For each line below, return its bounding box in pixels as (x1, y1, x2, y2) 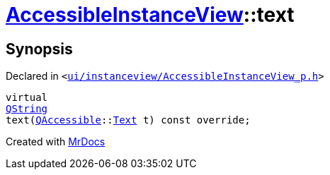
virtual (6, 92, 48, 104)
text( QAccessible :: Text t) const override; (6, 114, 251, 126)
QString (6, 103, 48, 115)
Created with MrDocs (6, 135, 106, 148)
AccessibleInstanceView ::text (6, 3, 295, 27)
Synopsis (6, 40, 73, 58)
